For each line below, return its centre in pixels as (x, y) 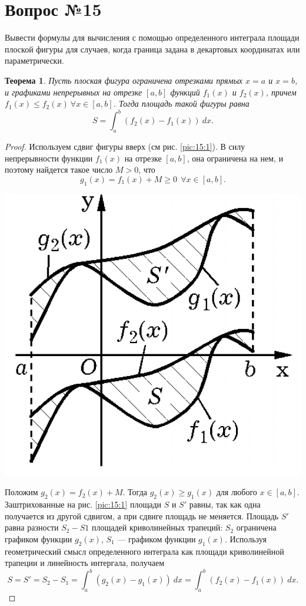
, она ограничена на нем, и (235, 158)
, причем (281, 92)
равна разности (32, 527)
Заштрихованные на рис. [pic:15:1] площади (83, 504)
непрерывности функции (49, 158)
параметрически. (34, 60)
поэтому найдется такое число (59, 169)
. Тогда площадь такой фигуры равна (181, 103)
